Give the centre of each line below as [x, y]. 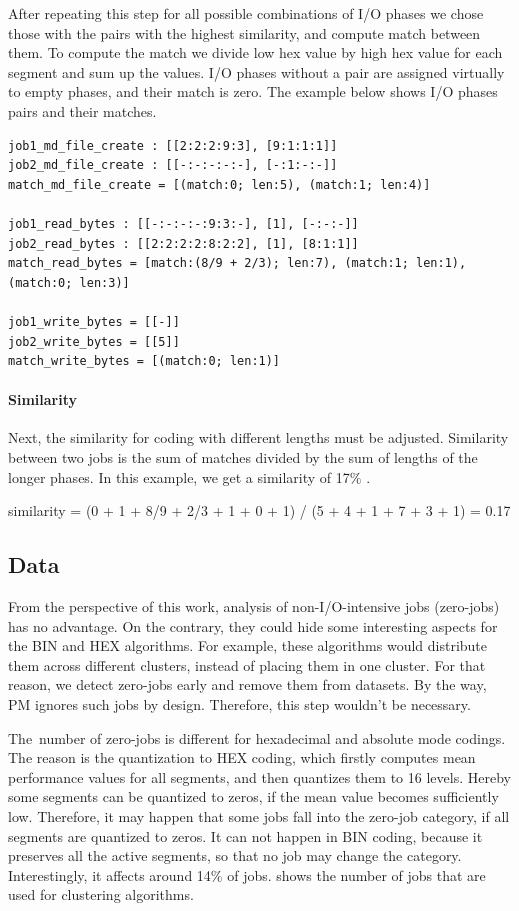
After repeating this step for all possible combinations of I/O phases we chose [246, 13]
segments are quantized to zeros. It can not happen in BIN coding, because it [245, 835]
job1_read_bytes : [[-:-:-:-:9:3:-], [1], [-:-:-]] [183, 223]
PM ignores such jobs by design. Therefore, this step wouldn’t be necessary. [239, 704]
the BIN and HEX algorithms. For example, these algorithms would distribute [248, 645]
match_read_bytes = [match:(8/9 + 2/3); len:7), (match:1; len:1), [237, 263]
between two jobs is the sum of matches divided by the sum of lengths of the [243, 457]
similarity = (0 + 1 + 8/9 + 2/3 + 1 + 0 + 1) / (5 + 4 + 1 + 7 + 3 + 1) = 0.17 [259, 510]
